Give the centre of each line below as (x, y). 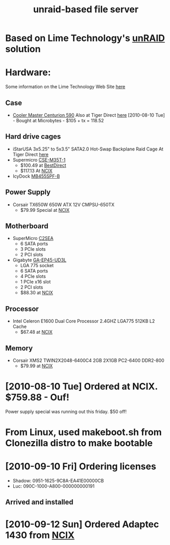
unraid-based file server (86, 9)
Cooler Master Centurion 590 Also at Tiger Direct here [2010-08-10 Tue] (89, 115)
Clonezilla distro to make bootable (79, 443)
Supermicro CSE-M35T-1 (39, 160)
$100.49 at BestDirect (43, 165)
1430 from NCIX (40, 535)
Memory (19, 348)
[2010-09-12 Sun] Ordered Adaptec (82, 524)
